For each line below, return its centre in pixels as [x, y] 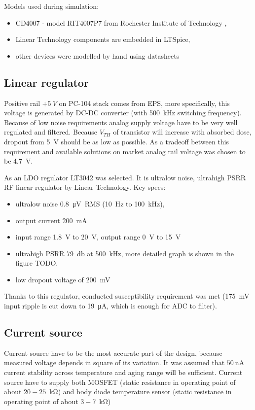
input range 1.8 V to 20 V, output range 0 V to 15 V [98, 237]
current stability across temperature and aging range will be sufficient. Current [123, 372]
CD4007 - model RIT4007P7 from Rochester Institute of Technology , [121, 22]
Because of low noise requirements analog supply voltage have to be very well [121, 122]
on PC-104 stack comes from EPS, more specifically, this [144, 103]
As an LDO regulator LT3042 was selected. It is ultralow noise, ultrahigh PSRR [125, 177]
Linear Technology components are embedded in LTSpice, [103, 39]
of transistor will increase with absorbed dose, [182, 132]
